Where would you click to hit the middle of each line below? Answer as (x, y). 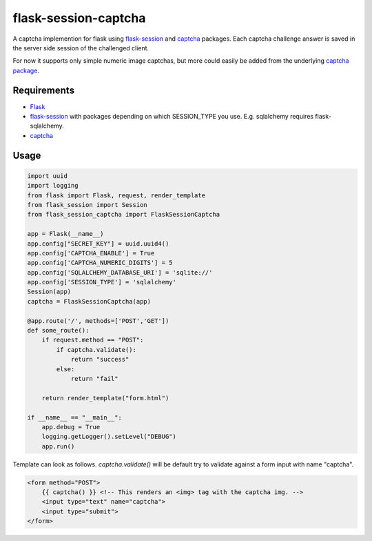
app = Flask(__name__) (65, 234)
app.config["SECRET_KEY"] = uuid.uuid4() (98, 244)
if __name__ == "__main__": (74, 417)
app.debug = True (71, 427)
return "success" (100, 360)
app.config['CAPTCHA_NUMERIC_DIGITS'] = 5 (100, 263)
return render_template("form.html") (105, 398)
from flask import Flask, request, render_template (116, 195)
